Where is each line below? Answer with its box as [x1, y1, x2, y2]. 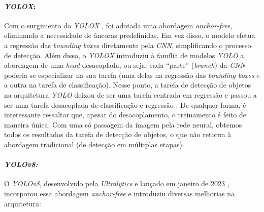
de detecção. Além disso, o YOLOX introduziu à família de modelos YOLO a [4, 50, 244, 60]
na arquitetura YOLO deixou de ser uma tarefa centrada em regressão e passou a [4, 89, 257, 100]
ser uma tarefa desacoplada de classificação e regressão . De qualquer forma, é [4, 99, 246, 110]
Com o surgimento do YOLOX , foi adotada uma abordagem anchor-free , [4, 20, 233, 30]
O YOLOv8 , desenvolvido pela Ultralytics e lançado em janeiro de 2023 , [4, 178, 229, 189]
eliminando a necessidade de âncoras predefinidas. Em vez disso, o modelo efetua [4, 30, 255, 40]
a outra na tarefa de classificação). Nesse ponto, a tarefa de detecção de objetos [4, 79, 251, 90]
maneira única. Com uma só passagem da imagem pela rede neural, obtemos [4, 119, 242, 130]
